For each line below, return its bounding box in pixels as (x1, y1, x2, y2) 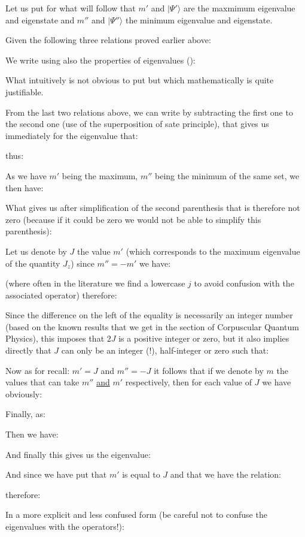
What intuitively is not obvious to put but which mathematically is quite (5, 74, 274, 86)
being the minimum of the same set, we (155, 169, 300, 182)
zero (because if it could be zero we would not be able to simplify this (5, 213, 261, 225)
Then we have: (5, 428, 59, 441)
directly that (5, 344, 51, 357)
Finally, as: (5, 408, 45, 420)
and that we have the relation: (170, 468, 281, 481)
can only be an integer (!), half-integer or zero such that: (61, 344, 269, 357)
